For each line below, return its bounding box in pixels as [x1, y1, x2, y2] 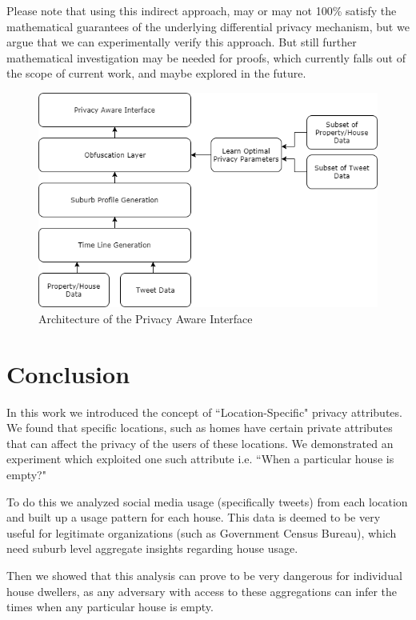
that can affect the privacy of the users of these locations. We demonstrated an [6, 434, 394, 451]
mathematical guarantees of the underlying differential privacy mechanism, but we [6, 18, 410, 34]
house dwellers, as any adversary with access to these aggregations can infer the [6, 582, 398, 599]
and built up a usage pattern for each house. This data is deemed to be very [6, 509, 381, 526]
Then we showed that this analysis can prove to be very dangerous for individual [6, 566, 402, 583]
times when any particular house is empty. [6, 598, 214, 615]
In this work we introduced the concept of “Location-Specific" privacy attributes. [6, 403, 402, 420]
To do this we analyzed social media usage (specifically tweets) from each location [6, 493, 408, 510]
